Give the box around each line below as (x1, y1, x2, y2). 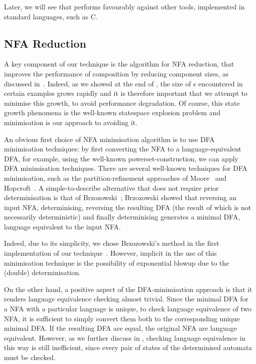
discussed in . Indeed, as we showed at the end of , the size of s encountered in (4, 78, 243, 88)
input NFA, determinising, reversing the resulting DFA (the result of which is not (4, 202, 251, 212)
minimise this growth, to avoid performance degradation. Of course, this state (4, 97, 240, 108)
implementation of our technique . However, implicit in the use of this (4, 248, 217, 258)
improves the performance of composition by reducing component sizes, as (4, 68, 229, 78)
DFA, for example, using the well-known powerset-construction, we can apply (4, 153, 239, 163)
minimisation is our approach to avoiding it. (4, 117, 138, 127)
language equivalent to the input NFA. (4, 221, 121, 231)
